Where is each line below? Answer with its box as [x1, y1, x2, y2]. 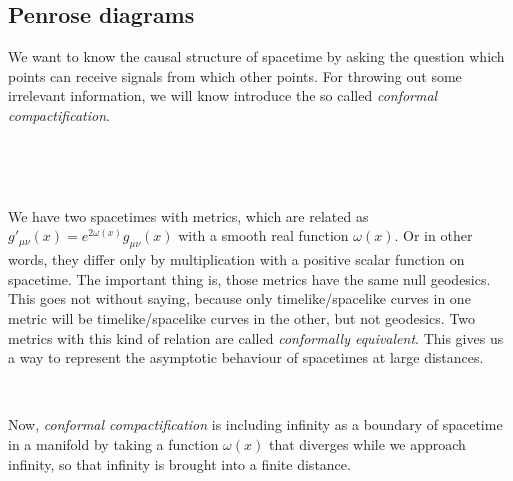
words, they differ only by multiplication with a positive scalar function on [8, 249, 465, 270]
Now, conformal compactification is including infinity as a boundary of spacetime [8, 414, 503, 435]
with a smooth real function [178, 225, 349, 246]
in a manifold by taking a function [8, 433, 219, 454]
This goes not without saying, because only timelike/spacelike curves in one [8, 288, 471, 309]
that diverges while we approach [268, 433, 466, 454]
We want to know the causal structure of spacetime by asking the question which [8, 46, 505, 67]
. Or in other [394, 225, 473, 246]
